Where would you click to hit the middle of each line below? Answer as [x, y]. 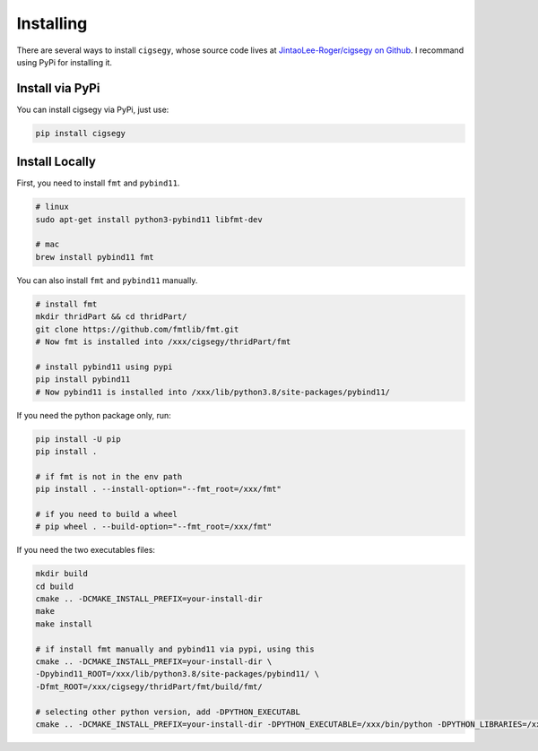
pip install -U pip [78, 439]
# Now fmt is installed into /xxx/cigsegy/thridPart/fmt [163, 342]
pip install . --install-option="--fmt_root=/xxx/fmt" [158, 489]
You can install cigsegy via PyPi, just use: [93, 109]
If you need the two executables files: [86, 550]
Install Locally [56, 162]
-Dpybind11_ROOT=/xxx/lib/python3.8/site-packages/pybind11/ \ [178, 674]
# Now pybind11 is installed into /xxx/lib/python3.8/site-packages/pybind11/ [213, 392]
